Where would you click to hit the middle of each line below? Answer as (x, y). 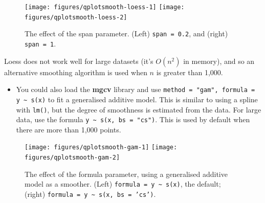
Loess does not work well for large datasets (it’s (79, 61)
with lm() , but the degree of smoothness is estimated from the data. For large (139, 109)
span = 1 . (40, 43)
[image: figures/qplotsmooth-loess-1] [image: (105, 7)
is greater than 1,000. (190, 72)
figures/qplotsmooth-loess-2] (76, 17)
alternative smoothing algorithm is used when (76, 72)
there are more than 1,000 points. (69, 129)
